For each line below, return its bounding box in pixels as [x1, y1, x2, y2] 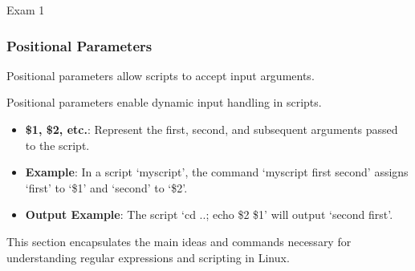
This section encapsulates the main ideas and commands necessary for [6, 233, 352, 249]
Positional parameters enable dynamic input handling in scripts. [6, 94, 322, 111]
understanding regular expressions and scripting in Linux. [6, 249, 290, 265]
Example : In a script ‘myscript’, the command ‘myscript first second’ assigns [25, 164, 409, 180]
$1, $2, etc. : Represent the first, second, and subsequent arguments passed [25, 121, 398, 137]
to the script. [25, 136, 90, 153]
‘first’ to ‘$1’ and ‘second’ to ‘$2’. [25, 179, 188, 196]
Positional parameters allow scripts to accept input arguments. [6, 67, 315, 83]
